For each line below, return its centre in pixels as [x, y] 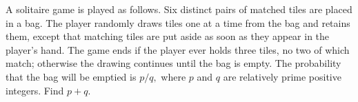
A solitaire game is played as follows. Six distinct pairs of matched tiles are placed [179, 9]
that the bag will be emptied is [71, 76]
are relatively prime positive [282, 76]
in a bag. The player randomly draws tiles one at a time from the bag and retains [178, 22]
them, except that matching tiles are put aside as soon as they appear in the [168, 36]
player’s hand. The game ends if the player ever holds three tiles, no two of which [178, 49]
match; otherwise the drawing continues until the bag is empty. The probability [173, 63]
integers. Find [35, 90]
